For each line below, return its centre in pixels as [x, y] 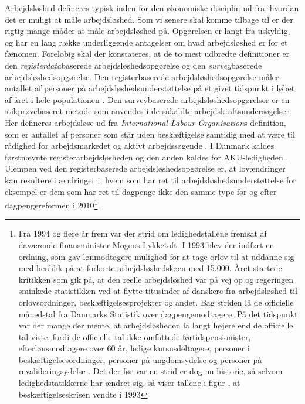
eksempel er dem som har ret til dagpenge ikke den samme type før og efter [141, 191]
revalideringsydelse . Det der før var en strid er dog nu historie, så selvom [150, 371]
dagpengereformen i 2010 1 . [52, 204]
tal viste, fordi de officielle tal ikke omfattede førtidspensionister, [135, 336]
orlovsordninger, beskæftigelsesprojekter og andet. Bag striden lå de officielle [156, 302]
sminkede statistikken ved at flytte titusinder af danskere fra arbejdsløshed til [158, 291]
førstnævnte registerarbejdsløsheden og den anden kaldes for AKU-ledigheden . [147, 157]
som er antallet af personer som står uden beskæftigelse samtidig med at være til [150, 134]
